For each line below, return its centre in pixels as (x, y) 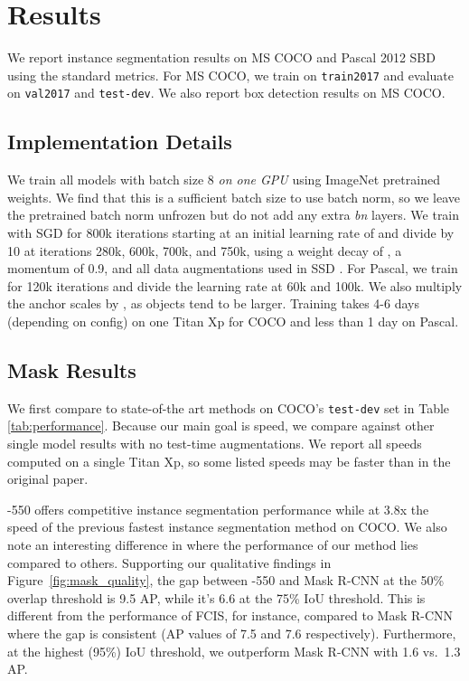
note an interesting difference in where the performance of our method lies (213, 544)
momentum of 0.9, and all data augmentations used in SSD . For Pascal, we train (233, 268)
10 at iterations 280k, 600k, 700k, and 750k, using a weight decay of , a (205, 250)
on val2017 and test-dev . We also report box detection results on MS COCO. (226, 93)
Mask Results (72, 369)
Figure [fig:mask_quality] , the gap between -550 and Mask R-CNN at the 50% (226, 580)
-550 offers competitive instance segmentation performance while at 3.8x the (218, 509)
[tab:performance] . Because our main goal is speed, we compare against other (221, 426)
